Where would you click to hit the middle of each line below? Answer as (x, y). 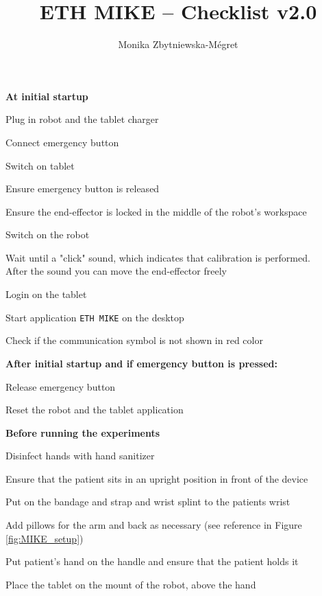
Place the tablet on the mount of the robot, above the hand (131, 584)
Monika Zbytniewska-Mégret (178, 44)
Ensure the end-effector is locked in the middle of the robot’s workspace (156, 211)
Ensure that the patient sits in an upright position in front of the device (157, 478)
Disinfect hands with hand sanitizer (80, 456)
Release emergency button (61, 386)
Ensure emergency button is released (83, 188)
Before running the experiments (83, 432)
